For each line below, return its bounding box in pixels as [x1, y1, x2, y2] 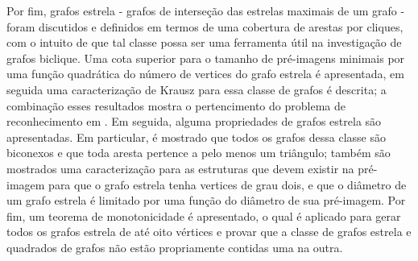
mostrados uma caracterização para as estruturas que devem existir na [6, 159, 354, 176]
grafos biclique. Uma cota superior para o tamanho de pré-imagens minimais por [6, 49, 405, 66]
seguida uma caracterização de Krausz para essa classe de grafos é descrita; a [6, 81, 387, 97]
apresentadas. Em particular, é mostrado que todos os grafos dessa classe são [6, 128, 386, 145]
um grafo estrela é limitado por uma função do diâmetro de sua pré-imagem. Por [6, 192, 406, 209]
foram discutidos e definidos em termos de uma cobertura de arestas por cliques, [6, 18, 404, 35]
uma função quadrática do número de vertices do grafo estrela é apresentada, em [6, 65, 404, 82]
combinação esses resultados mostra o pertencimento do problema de [6, 97, 346, 114]
